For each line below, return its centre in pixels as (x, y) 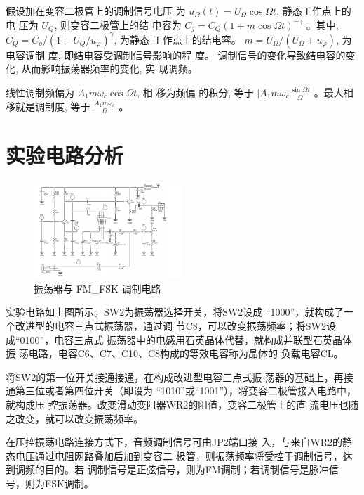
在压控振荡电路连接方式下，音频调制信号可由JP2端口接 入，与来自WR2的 (174, 442)
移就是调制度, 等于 (48, 106)
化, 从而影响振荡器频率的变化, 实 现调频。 (102, 69)
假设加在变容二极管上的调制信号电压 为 (96, 11)
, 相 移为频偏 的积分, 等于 (195, 92)
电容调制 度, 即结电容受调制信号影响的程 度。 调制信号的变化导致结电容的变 (181, 54)
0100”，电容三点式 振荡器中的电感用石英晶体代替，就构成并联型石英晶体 (186, 339)
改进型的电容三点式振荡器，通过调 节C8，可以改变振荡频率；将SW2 (170, 325)
